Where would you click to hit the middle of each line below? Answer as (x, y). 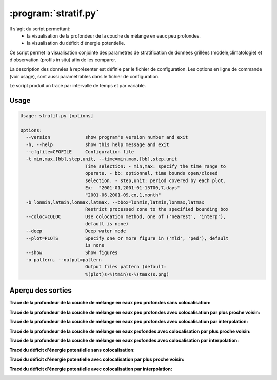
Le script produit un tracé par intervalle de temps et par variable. (78, 86)
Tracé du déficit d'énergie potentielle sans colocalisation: (72, 350)
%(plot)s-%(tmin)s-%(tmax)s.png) (127, 274)
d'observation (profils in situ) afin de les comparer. (63, 60)
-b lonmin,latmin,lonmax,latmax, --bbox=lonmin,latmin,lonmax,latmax (115, 202)
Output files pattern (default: (126, 267)
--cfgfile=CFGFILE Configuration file (80, 152)
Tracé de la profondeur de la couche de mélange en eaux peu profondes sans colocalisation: (110, 303)
